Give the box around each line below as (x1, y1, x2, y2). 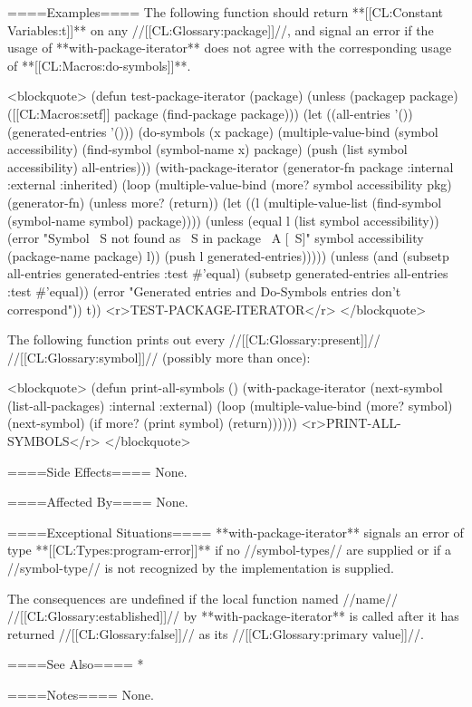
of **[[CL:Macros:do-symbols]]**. (7, 55, 191, 74)
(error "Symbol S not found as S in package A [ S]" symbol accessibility (7, 228, 424, 247)
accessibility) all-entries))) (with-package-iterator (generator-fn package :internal (7, 157, 454, 176)
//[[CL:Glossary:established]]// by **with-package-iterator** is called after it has (7, 606, 459, 625)
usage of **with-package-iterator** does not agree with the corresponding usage (7, 38, 452, 57)
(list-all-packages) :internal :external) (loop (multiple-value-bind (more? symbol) (7, 395, 453, 414)
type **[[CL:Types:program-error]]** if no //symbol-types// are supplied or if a (7, 540, 452, 559)
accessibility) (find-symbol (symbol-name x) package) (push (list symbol (7, 140, 408, 159)
